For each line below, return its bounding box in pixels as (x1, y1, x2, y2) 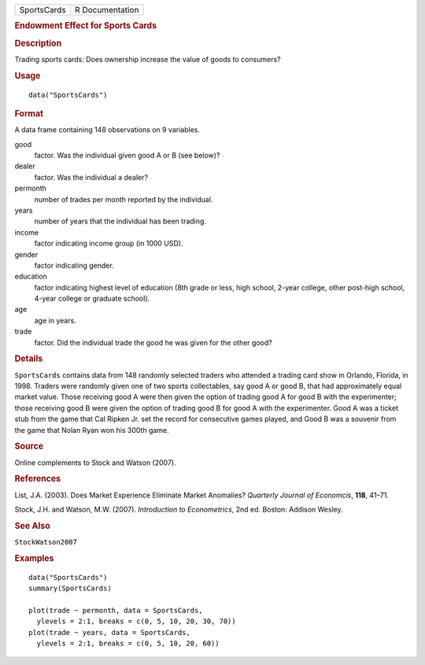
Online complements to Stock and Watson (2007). (14, 457, 176, 467)
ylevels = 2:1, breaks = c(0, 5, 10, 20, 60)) (36, 639, 220, 648)
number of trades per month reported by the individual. (34, 194, 213, 204)
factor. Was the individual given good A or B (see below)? (34, 150, 220, 161)
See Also (14, 520, 50, 531)
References (14, 473, 61, 484)
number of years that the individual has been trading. (34, 216, 206, 226)
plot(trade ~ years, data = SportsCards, (28, 628, 190, 637)
